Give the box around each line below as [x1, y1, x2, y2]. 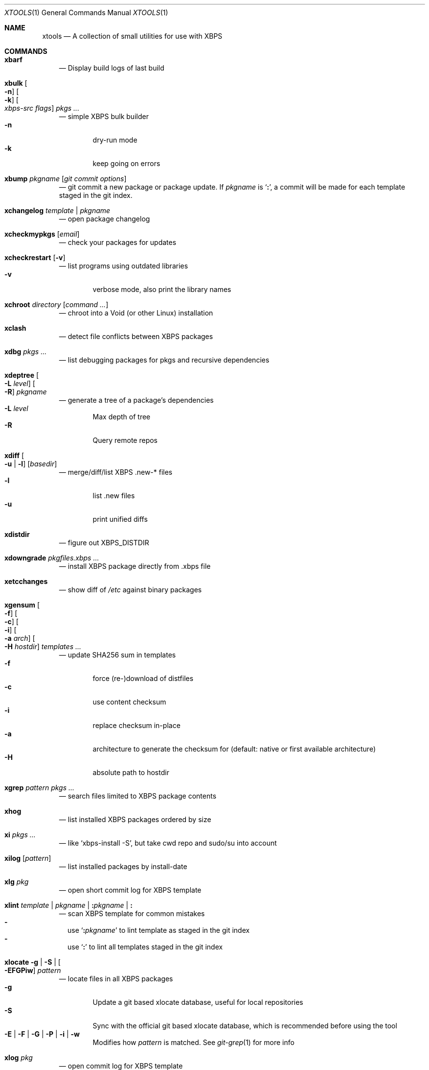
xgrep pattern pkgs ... [4, 783, 75, 792]
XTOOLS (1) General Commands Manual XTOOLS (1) [4, 8, 168, 17]
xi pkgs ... [4, 830, 36, 839]
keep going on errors [92, 159, 160, 168]
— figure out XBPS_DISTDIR [59, 538, 149, 547]
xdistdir [4, 530, 30, 538]
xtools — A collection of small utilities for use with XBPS [42, 32, 223, 40]
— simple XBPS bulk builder [59, 112, 149, 121]
